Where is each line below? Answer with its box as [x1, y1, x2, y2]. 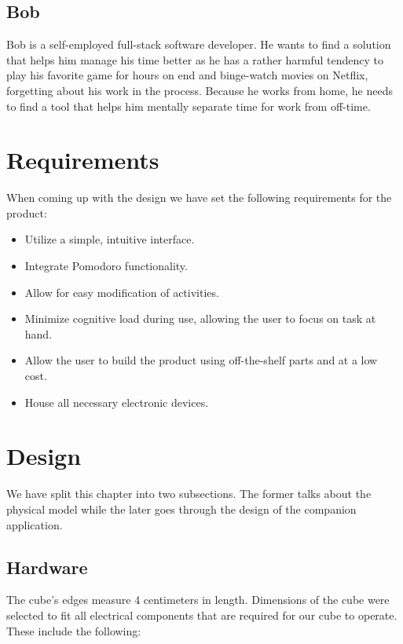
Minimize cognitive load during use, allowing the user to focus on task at [24, 310, 376, 327]
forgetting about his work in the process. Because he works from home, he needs [6, 82, 393, 98]
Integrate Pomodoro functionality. [24, 258, 188, 274]
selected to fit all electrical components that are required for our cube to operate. [6, 606, 398, 623]
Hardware [6, 554, 88, 579]
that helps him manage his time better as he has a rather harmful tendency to [6, 51, 383, 68]
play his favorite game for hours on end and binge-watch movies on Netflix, [6, 67, 368, 83]
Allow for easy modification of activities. [24, 284, 219, 300]
